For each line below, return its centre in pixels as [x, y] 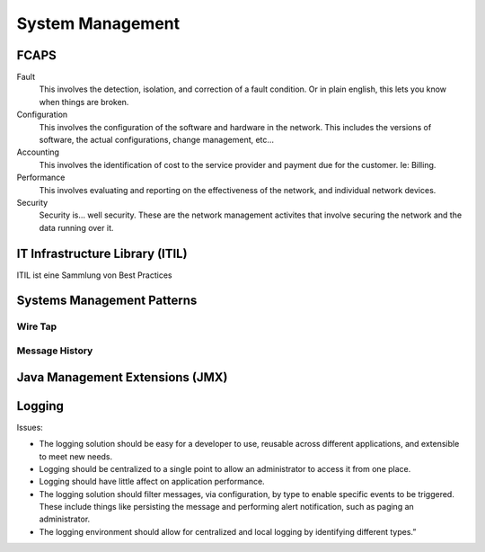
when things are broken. [84, 102]
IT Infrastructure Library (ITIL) [102, 253]
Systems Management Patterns [107, 301]
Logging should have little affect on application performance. [152, 482]
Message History [55, 351]
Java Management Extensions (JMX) [122, 377]
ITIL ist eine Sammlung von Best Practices [94, 275]
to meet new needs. [76, 456]
